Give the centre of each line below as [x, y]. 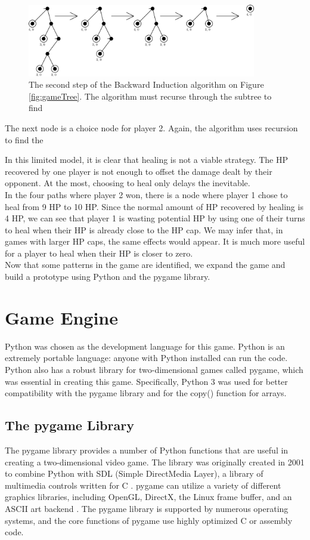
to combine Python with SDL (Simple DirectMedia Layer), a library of [134, 473]
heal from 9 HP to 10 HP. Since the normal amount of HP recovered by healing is [154, 206]
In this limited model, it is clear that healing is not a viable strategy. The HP [147, 160]
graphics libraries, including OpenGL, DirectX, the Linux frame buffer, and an [148, 497]
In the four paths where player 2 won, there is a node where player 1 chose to [146, 194]
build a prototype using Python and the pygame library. [108, 277]
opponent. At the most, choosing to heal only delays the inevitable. [128, 183]
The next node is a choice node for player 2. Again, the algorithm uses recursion [151, 127]
